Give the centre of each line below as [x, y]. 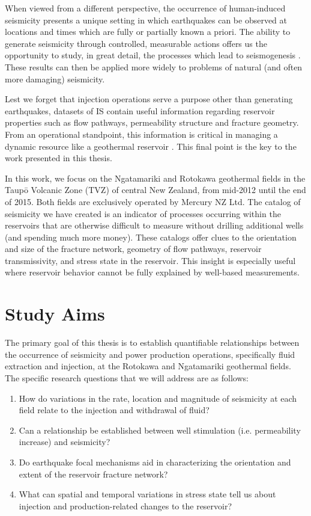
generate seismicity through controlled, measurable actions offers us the [136, 43]
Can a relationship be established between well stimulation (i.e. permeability [160, 430]
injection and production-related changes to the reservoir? [125, 505]
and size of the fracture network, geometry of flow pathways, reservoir [133, 249]
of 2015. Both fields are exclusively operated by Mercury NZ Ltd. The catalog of [153, 201]
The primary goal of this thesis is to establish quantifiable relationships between [152, 342]
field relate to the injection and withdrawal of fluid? [114, 410]
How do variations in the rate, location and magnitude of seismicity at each [158, 398]
